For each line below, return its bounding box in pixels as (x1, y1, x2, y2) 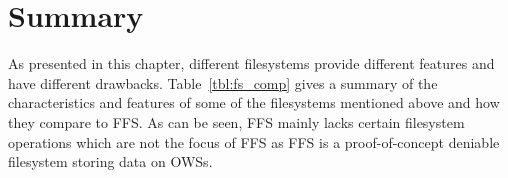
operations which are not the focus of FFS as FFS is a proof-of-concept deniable (8, 131, 500, 152)
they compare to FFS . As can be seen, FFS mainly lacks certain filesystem (8, 111, 465, 132)
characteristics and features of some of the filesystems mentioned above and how (8, 92, 500, 113)
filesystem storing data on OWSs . (8, 151, 213, 172)
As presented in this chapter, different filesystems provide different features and (8, 53, 495, 74)
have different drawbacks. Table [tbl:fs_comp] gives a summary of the (8, 72, 438, 93)
